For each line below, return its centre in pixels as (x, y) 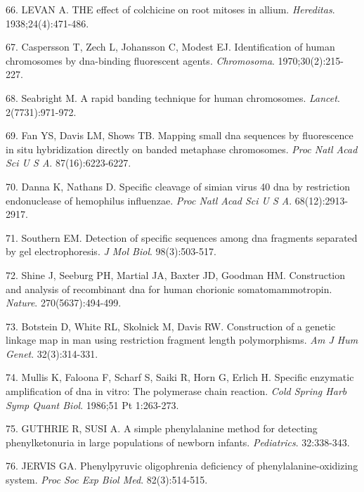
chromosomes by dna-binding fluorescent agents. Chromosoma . (140, 60)
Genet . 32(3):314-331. (52, 353)
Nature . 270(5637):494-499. (64, 303)
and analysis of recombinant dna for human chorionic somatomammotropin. (169, 289)
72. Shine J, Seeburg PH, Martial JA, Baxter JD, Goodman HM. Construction (175, 274)
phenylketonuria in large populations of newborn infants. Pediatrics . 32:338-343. (178, 442)
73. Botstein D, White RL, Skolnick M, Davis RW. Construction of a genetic (171, 326)
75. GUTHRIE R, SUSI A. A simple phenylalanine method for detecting (162, 428)
